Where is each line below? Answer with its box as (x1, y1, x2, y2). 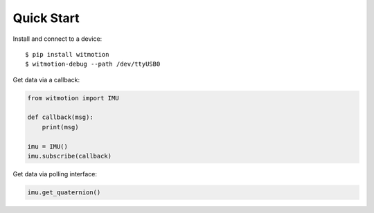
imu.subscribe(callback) (27, 152, 112, 160)
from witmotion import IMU (27, 94, 119, 102)
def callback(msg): (27, 113, 93, 121)
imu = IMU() (27, 142, 69, 150)
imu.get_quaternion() (27, 189, 101, 196)
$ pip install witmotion (25, 50, 109, 58)
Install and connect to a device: (12, 35, 103, 43)
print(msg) (42, 123, 79, 131)
